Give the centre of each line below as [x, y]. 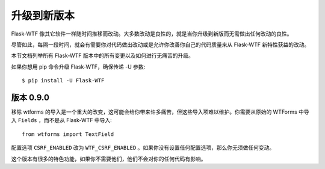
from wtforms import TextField [68, 134]
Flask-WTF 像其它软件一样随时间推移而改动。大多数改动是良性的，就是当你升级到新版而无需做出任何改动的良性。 [152, 34]
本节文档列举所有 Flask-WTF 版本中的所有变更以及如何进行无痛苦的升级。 [102, 56]
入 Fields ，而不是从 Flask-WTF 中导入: [62, 120]
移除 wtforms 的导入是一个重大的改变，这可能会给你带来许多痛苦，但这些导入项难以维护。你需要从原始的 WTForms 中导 [160, 112]
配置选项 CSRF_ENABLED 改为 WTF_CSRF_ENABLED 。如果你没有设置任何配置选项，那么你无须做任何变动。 [143, 148]
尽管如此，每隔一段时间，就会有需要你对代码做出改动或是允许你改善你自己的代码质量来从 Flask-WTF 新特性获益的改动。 [160, 45]
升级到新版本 [43, 16]
